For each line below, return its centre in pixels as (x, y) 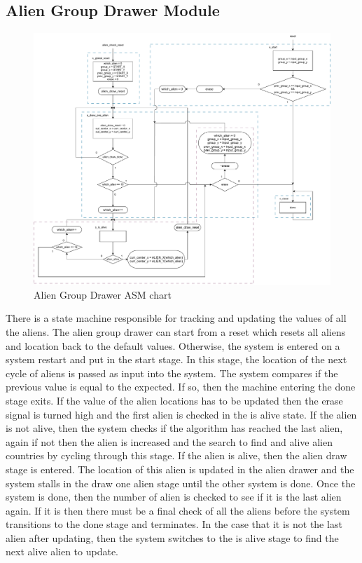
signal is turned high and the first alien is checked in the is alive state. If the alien (181, 414)
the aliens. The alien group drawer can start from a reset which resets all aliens (176, 331)
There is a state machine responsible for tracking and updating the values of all (176, 318)
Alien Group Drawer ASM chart (103, 294)
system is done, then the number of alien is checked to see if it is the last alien (174, 497)
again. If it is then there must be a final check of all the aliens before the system (178, 510)
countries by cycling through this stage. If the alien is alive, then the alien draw (176, 455)
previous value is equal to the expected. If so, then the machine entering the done (181, 387)
